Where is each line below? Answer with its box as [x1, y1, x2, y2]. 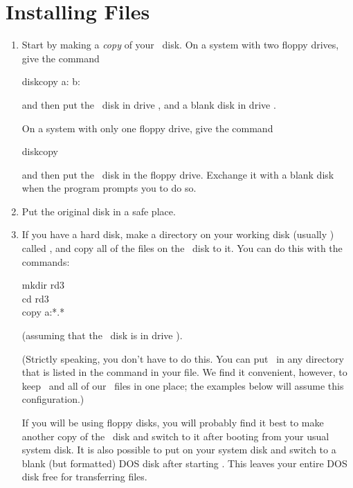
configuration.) [21, 392, 84, 406]
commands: [21, 254, 70, 269]
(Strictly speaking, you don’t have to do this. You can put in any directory [21, 351, 344, 365]
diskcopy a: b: [21, 74, 80, 89]
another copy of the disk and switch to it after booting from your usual [21, 428, 329, 443]
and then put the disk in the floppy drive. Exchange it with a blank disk [21, 167, 334, 181]
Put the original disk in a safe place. [21, 204, 176, 218]
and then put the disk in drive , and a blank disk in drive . [21, 97, 276, 111]
